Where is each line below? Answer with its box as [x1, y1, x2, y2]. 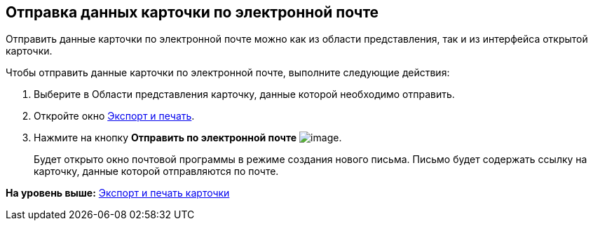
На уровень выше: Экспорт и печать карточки [6, 187, 230, 199]
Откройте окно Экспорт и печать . [34, 110, 195, 122]
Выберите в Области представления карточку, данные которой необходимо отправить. [34, 88, 455, 101]
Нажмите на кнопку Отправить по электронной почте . [34, 132, 342, 144]
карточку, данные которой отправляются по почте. [34, 165, 279, 178]
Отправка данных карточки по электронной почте [6, 3, 379, 21]
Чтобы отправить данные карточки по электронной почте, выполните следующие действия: [6, 66, 450, 79]
